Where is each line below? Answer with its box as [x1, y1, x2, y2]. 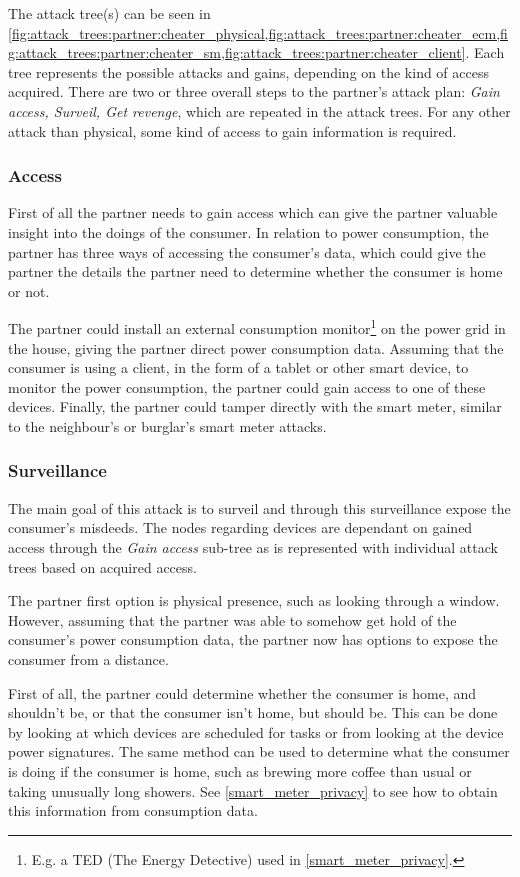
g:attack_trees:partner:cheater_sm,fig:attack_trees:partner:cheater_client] [8, 42, 466, 63]
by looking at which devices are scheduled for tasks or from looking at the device [8, 721, 504, 742]
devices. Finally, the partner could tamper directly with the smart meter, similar [8, 396, 502, 417]
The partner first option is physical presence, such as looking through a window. [8, 590, 500, 611]
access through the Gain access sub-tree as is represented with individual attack [8, 536, 498, 557]
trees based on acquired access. [8, 556, 197, 577]
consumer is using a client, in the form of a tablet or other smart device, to [8, 357, 469, 378]
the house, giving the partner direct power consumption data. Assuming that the [8, 337, 504, 358]
